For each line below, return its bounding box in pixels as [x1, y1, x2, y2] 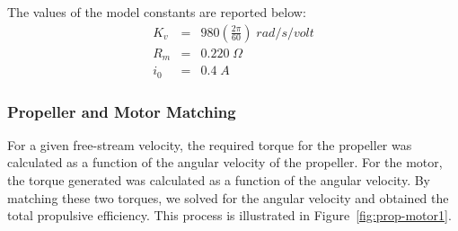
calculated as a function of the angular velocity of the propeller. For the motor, [7, 153, 443, 172]
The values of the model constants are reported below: [7, 3, 306, 21]
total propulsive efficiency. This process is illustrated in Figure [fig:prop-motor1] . [7, 206, 452, 225]
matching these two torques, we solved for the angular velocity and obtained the [7, 188, 449, 207]
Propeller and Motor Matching [7, 100, 236, 122]
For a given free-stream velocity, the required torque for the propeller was [7, 135, 412, 154]
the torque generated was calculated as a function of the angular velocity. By [7, 171, 431, 189]
